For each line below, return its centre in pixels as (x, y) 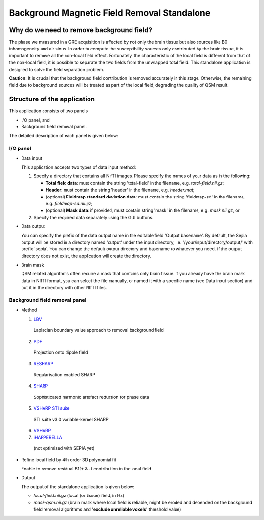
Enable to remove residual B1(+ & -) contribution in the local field (86, 469)
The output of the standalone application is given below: (78, 487)
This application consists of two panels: (49, 111)
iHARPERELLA (48, 437)
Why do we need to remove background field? (81, 30)
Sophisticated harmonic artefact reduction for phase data (91, 397)
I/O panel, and (35, 120)
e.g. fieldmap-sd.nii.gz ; (69, 203)
